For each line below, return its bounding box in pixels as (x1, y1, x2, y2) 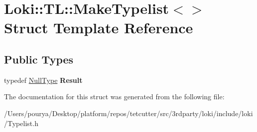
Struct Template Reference (4, 17, 193, 38)
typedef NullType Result (4, 74, 83, 85)
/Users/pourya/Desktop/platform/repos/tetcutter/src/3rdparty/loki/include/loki (4, 108, 253, 118)
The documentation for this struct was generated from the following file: (4, 91, 225, 102)
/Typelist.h (4, 118, 38, 128)
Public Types (4, 51, 74, 66)
